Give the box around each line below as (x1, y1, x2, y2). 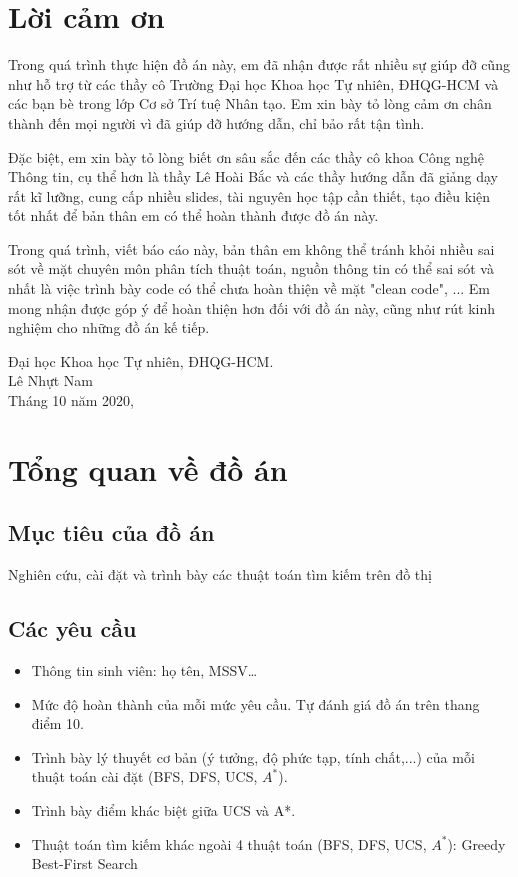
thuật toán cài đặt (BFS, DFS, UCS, (31, 766, 258, 787)
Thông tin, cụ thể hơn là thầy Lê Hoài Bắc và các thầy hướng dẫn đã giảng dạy (8, 166, 498, 187)
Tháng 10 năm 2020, (8, 390, 134, 411)
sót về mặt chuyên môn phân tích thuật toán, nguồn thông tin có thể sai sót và (8, 258, 494, 279)
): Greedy (447, 833, 506, 854)
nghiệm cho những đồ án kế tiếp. (8, 317, 210, 338)
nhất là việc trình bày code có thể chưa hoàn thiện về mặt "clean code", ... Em (8, 278, 491, 299)
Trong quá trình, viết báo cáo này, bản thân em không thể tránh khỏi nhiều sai (8, 238, 495, 259)
